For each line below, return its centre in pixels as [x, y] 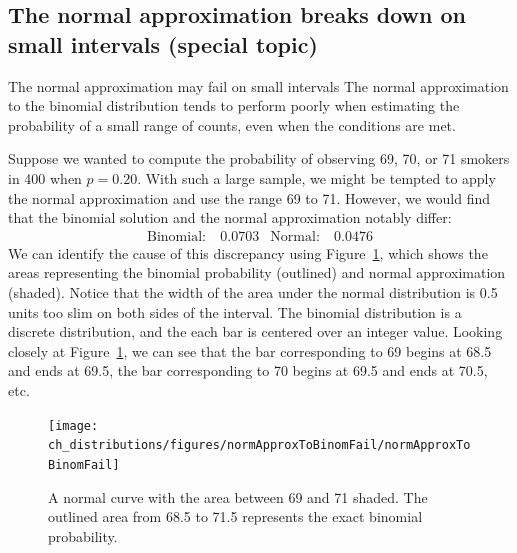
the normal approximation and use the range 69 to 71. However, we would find [249, 197]
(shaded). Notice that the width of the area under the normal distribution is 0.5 [253, 291]
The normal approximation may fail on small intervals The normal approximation [258, 85]
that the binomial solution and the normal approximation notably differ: [230, 217]
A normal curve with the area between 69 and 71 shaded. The [238, 496]
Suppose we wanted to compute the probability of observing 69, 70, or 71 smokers [259, 158]
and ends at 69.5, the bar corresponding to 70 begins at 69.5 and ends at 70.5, [248, 370]
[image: [73, 425]
